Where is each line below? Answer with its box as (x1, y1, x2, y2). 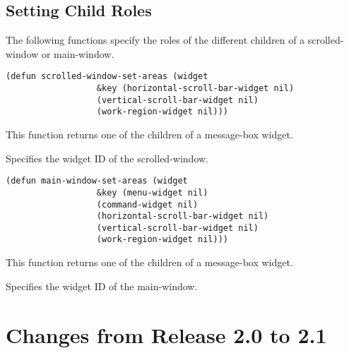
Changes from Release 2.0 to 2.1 (6, 320, 327, 349)
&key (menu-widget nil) (96, 187, 208, 198)
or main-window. (41, 46, 114, 61)
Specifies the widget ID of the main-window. (6, 278, 198, 293)
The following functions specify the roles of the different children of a (6, 32, 305, 47)
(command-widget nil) (96, 199, 199, 210)
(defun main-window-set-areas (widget (6, 176, 188, 186)
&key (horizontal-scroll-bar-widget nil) (96, 83, 295, 94)
